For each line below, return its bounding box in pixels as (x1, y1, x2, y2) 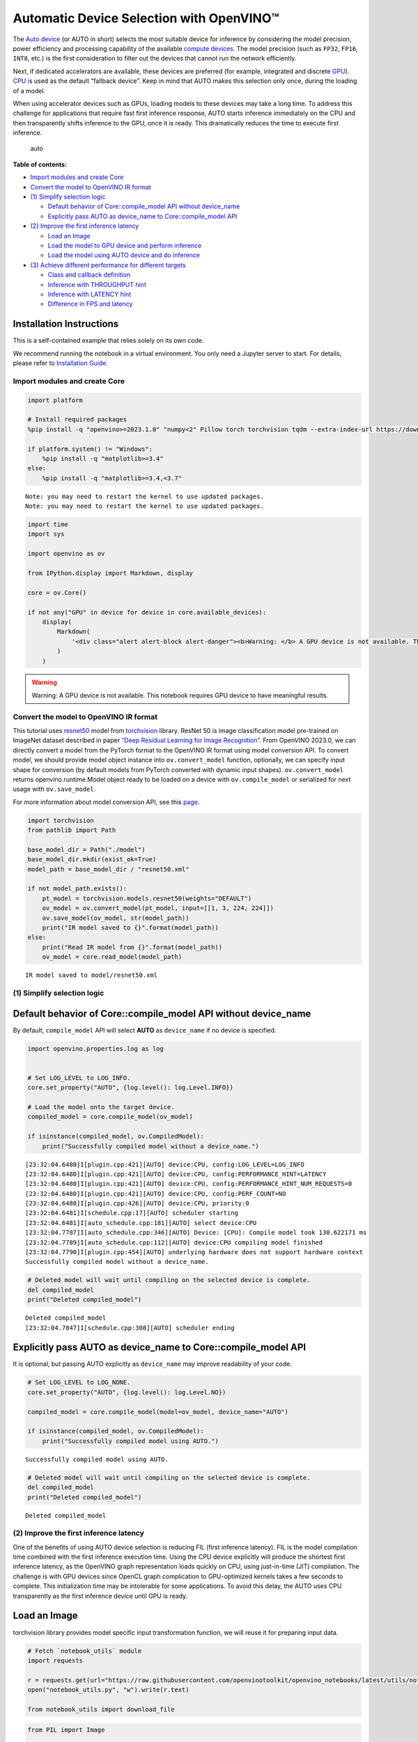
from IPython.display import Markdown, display (27, 569, 193, 577)
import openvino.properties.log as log (27, 1045, 164, 1052)
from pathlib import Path (27, 826, 116, 834)
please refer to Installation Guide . (13, 359, 108, 367)
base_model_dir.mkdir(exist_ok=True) (27, 856, 157, 863)
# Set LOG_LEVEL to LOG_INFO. (27, 1074, 131, 1081)
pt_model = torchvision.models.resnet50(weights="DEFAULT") (42, 894, 252, 902)
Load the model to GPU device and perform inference (47, 241, 202, 249)
